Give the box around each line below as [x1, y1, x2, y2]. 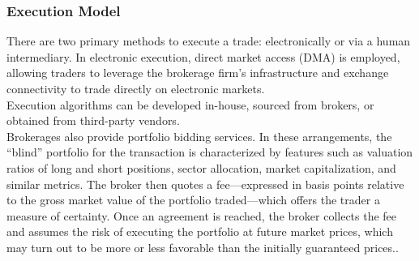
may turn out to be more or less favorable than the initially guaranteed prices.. [6, 238, 399, 255]
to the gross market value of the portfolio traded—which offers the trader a [6, 191, 380, 208]
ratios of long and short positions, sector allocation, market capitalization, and [6, 159, 396, 176]
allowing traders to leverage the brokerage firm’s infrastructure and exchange [6, 64, 389, 81]
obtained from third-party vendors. [6, 112, 180, 129]
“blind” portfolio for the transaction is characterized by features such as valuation [6, 143, 413, 160]
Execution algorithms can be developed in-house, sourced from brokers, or [6, 96, 374, 113]
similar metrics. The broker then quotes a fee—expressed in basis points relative [6, 175, 404, 192]
